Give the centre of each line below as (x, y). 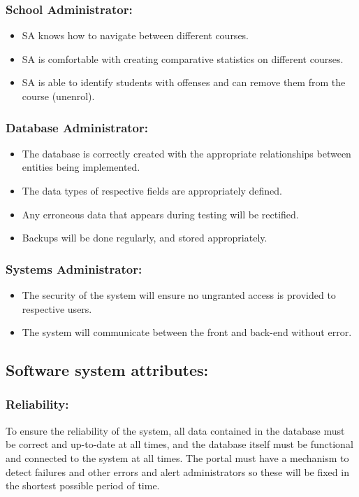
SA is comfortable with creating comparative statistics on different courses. (183, 58)
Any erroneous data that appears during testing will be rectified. (160, 214)
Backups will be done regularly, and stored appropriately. (145, 238)
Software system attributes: (107, 370)
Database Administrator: (77, 127)
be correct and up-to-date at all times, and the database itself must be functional (179, 444)
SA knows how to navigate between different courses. (135, 35)
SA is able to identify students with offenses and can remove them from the (184, 82)
